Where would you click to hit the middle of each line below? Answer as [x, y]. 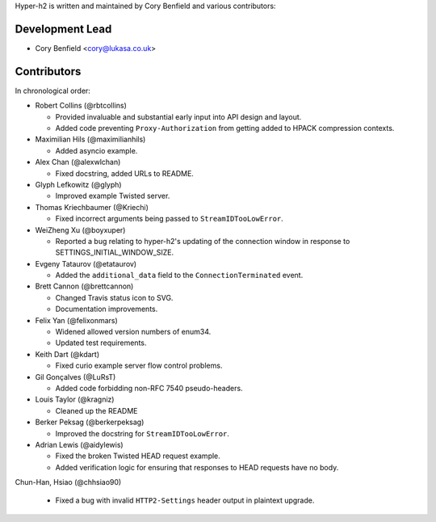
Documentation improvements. [107, 309]
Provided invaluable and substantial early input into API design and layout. [178, 116]
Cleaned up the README [96, 410]
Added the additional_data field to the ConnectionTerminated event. [179, 276]
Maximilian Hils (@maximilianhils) [90, 139]
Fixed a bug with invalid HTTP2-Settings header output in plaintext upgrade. [185, 500]
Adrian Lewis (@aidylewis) [80, 444]
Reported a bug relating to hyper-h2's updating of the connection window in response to [203, 241]
